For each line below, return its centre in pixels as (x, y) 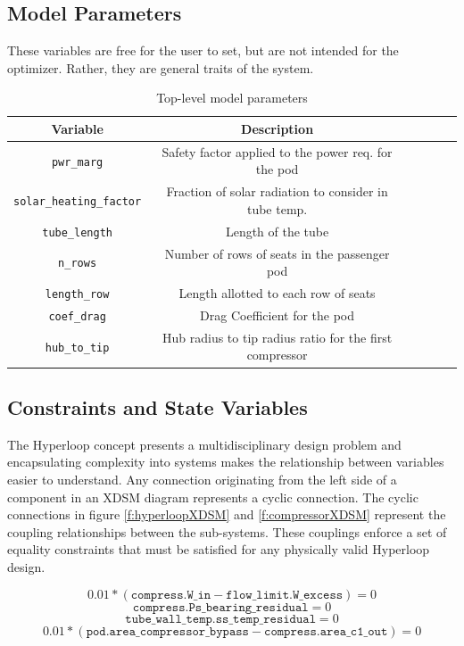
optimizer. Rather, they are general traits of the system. (161, 67)
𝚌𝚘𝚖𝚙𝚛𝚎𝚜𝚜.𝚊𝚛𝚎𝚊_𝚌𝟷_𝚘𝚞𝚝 (326, 631)
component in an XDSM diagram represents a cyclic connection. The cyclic (213, 497)
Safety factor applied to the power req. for (277, 151)
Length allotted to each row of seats (277, 293)
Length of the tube (277, 231)
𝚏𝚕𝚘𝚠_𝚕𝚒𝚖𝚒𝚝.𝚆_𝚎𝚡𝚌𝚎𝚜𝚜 (285, 595)
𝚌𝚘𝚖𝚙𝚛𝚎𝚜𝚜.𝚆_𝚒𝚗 (171, 595)
